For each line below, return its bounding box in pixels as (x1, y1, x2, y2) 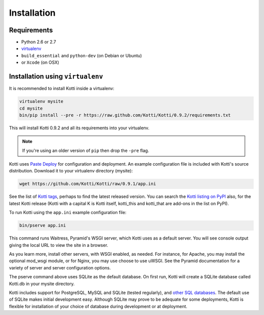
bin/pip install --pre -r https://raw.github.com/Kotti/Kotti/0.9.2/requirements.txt (19, 112, 231, 118)
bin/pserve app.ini (19, 223, 66, 228)
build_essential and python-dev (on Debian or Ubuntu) (21, 52, 142, 58)
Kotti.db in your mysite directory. (9, 281, 75, 287)
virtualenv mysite (19, 98, 64, 104)
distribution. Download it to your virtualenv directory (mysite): (9, 168, 133, 174)
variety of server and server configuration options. (9, 265, 111, 270)
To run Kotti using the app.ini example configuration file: (9, 210, 127, 216)
